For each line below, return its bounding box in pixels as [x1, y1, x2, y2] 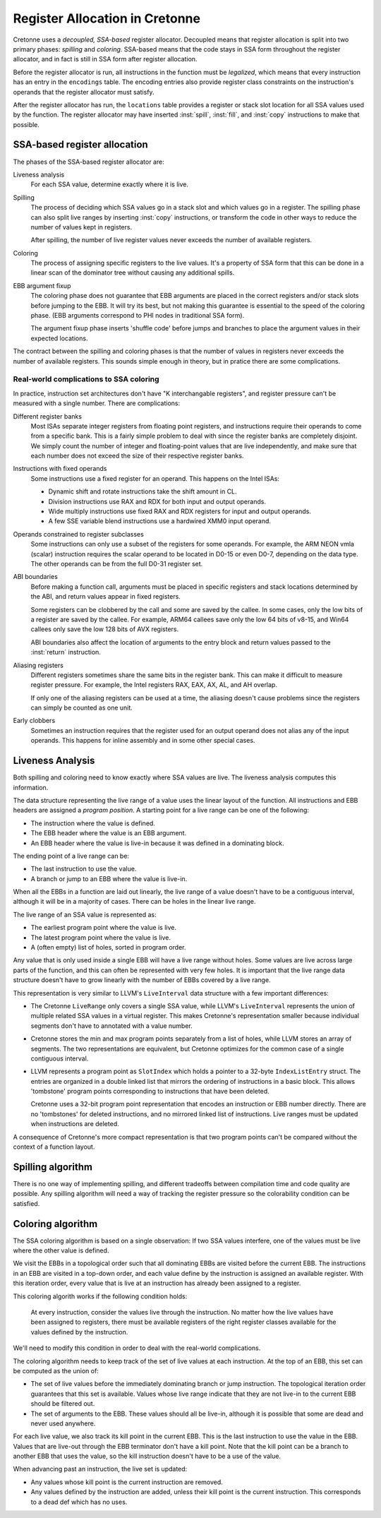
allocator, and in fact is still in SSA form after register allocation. [13, 55, 198, 64]
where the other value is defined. [13, 1246, 109, 1255]
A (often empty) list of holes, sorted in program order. [30, 943, 186, 952]
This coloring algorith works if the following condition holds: [13, 1292, 188, 1301]
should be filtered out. [30, 1399, 95, 1408]
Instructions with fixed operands [13, 465, 107, 473]
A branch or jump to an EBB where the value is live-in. [30, 874, 188, 883]
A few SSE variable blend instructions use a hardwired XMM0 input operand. [48, 517, 272, 525]
